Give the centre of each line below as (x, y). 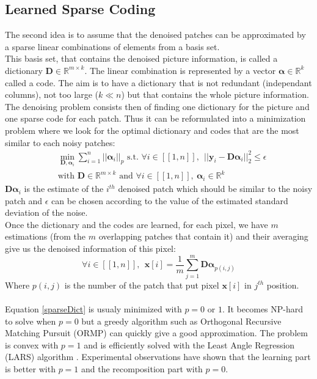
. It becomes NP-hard (263, 308)
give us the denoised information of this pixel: (90, 248)
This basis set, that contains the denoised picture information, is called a (141, 58)
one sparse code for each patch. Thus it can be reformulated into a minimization (155, 118)
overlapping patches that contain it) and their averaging (203, 236)
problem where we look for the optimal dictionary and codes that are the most (152, 130)
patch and (24, 200)
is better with (30, 368)
